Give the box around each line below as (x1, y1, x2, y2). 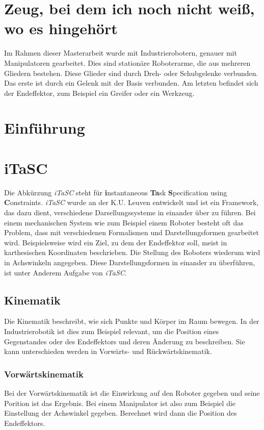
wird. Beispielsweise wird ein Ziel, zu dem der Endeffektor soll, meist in (4, 237, 227, 247)
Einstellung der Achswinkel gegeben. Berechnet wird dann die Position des (4, 408, 237, 418)
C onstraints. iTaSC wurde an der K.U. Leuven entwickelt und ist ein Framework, (4, 197, 259, 208)
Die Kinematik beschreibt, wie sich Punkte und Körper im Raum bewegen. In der (4, 316, 259, 326)
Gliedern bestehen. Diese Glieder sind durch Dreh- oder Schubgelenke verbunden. (4, 67, 258, 78)
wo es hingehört (4, 18, 118, 39)
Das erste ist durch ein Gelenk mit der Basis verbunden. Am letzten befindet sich (4, 78, 258, 88)
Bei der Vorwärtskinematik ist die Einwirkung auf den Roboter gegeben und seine (4, 387, 260, 398)
